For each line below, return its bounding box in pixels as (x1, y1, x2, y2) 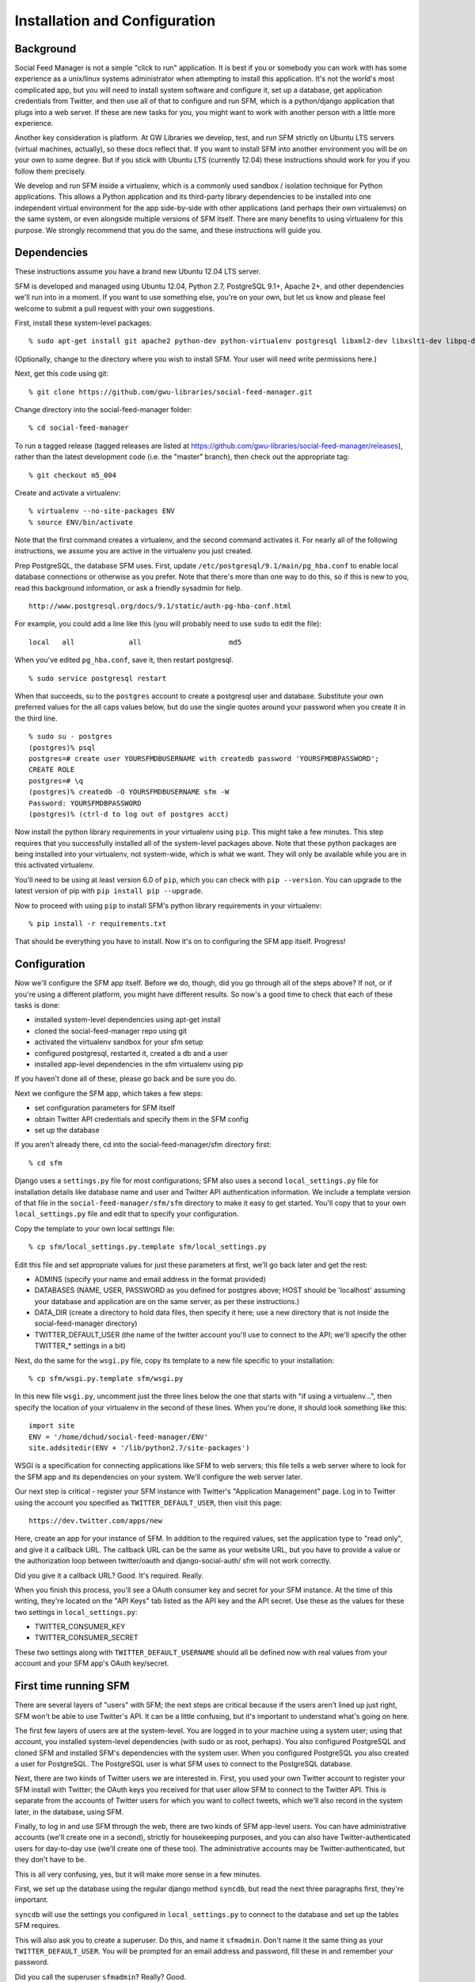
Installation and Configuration (14, 12, 216, 29)
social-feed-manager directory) (34, 1318, 138, 1328)
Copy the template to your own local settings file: (14, 1223, 175, 1233)
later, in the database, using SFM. (14, 1807, 124, 1816)
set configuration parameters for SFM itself (34, 1103, 176, 1113)
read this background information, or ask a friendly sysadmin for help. (14, 583, 243, 592)
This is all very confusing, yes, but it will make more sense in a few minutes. (14, 1869, 262, 1879)
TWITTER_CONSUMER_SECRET (34, 1633, 139, 1643)
